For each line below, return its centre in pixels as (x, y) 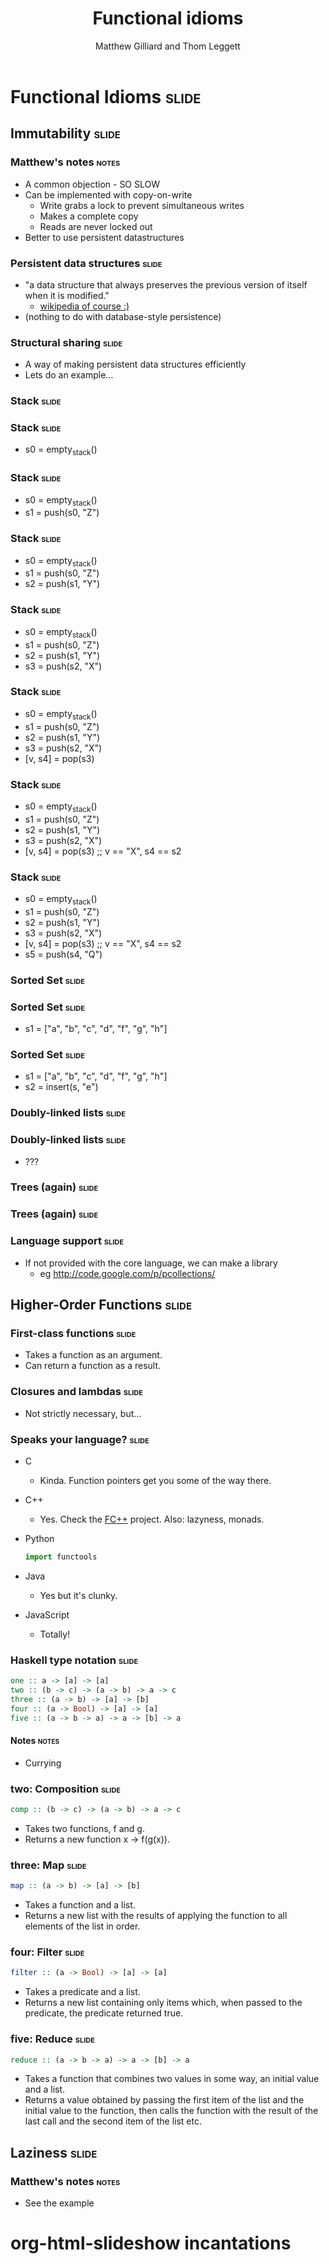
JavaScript (47, 1614)
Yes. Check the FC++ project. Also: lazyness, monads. (152, 1519)
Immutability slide (65, 133)
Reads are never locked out (96, 226)
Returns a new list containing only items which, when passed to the (163, 2003)
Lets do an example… (69, 375)
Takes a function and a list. (80, 1905)
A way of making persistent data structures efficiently (135, 364)
